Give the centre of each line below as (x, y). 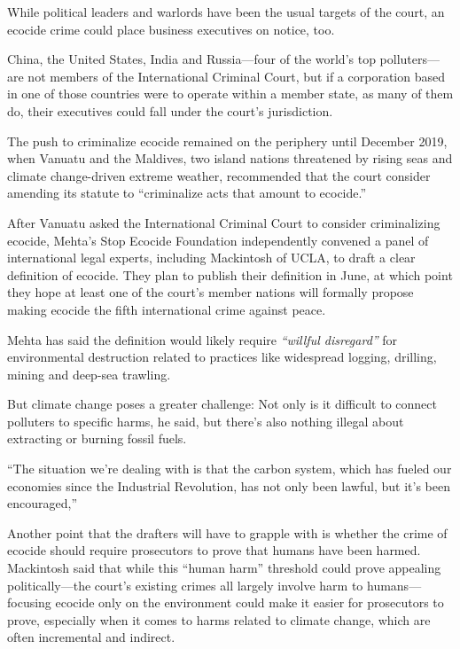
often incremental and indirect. (91, 637)
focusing (29, 602)
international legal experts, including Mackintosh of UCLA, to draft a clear (211, 258)
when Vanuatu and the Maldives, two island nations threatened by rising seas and (230, 158)
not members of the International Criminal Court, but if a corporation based (236, 76)
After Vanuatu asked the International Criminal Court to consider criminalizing (224, 222)
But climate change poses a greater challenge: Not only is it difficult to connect (222, 404)
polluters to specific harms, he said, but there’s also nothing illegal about (206, 421)
